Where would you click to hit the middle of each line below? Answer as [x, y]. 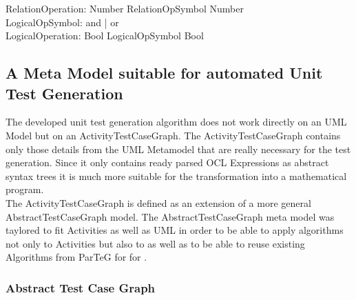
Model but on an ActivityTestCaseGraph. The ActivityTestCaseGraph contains [173, 135]
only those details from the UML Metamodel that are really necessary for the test [178, 149]
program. [25, 189]
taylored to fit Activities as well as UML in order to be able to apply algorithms [175, 230]
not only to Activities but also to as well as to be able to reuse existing [155, 243]
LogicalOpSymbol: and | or [62, 22]
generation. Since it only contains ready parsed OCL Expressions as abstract [167, 162]
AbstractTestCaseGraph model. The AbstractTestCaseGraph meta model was [170, 216]
